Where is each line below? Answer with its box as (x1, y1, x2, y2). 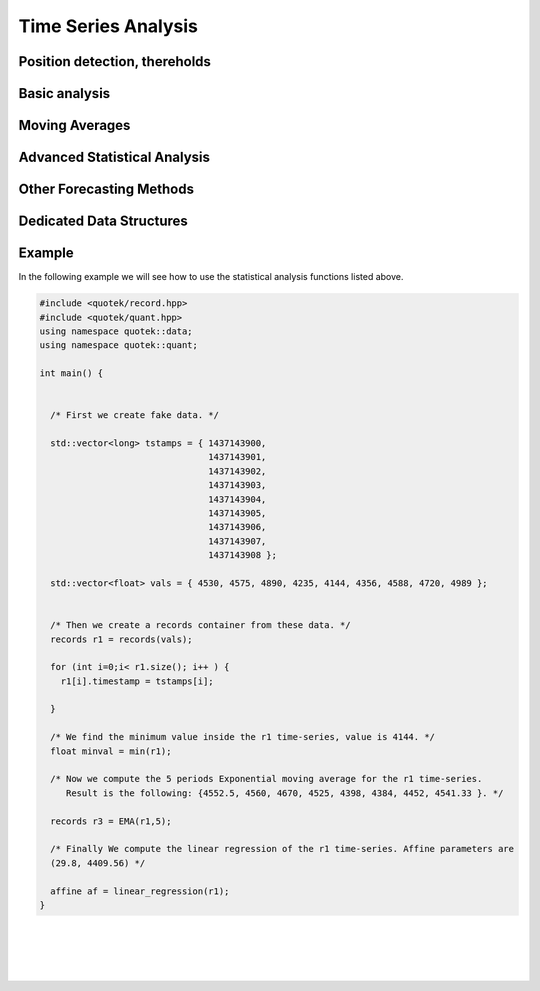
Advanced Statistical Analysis (18, 149, 210, 166)
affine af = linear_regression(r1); (50, 885, 230, 897)
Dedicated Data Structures (18, 213, 189, 230)
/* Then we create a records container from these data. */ (50, 620, 351, 631)
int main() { (39, 368, 104, 379)
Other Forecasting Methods (18, 181, 195, 198)
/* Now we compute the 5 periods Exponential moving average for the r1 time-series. (50, 773, 483, 785)
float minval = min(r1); (50, 745, 172, 757)
